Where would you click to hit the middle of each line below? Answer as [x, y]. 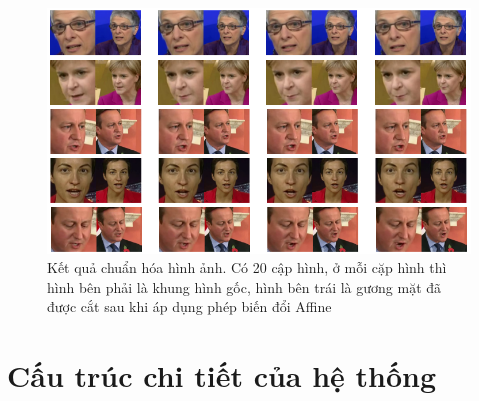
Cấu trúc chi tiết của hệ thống [222, 375]
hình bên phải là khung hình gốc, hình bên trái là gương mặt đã [244, 286]
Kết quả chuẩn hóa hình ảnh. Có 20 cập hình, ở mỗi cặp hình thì [247, 267]
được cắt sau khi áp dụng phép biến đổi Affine [189, 306]
